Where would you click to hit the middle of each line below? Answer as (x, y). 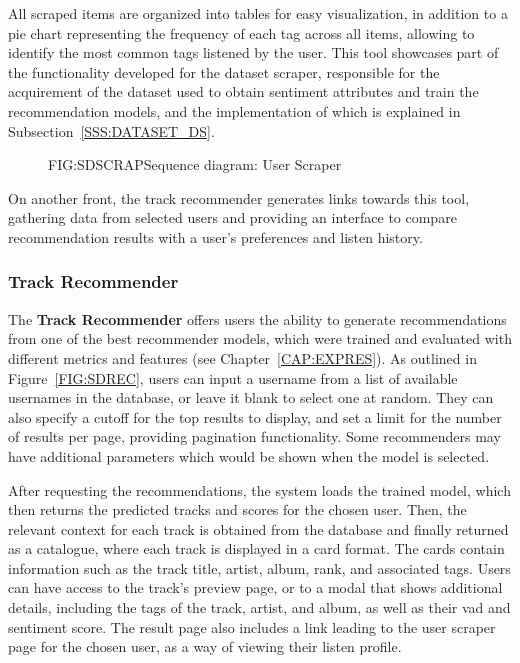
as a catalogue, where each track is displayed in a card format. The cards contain (256, 548)
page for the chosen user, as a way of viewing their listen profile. (205, 646)
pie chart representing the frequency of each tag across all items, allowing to (241, 32)
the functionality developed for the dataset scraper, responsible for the (224, 71)
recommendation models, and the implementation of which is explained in (234, 110)
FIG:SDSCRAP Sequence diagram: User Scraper (195, 164)
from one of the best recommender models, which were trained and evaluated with (260, 338)
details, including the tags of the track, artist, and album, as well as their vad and (259, 607)
